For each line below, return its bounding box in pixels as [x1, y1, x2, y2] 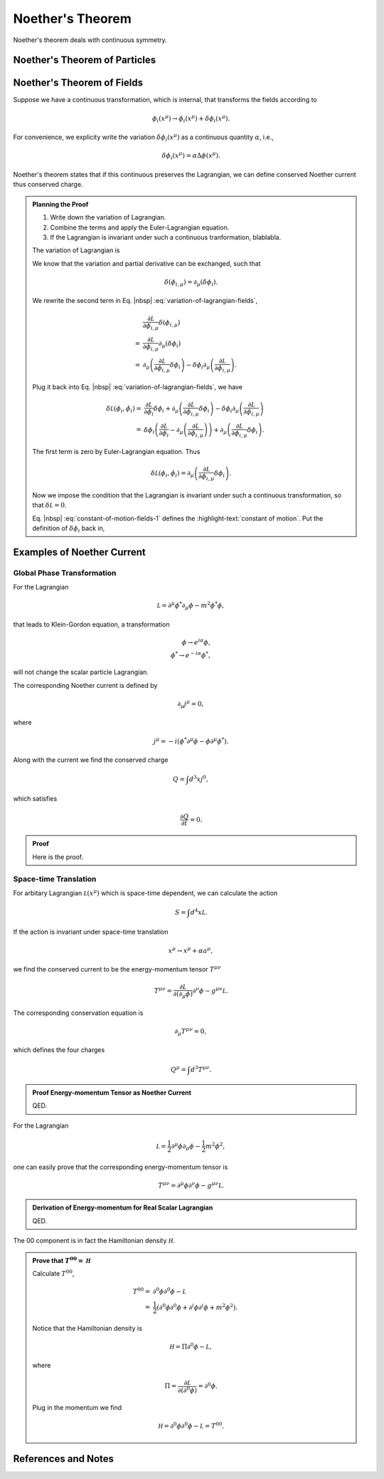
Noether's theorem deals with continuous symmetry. [13, 36, 167, 44]
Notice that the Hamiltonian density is [32, 1324, 142, 1332]
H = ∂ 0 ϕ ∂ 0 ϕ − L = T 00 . [157, 1421, 225, 1430]
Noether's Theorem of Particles [13, 54, 156, 66]
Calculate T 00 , [32, 1269, 75, 1277]
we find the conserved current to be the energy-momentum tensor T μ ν [13, 964, 222, 974]
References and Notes [13, 1453, 114, 1465]
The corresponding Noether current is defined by [13, 681, 158, 689]
